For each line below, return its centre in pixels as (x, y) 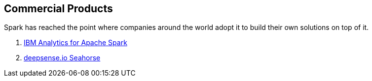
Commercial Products (58, 9)
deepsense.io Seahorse (62, 58)
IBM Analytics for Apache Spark (75, 43)
